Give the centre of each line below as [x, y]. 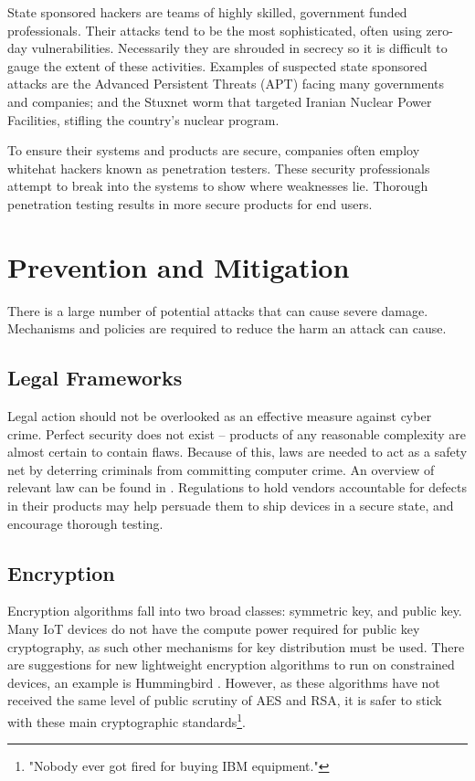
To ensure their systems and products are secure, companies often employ [214, 150]
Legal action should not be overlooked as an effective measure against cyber [220, 416]
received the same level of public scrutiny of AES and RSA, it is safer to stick [225, 700]
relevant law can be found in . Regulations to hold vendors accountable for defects [237, 487]
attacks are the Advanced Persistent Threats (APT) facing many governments [226, 84]
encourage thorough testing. [85, 523]
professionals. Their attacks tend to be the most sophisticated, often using [215, 30]
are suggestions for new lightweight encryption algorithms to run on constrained [231, 665]
